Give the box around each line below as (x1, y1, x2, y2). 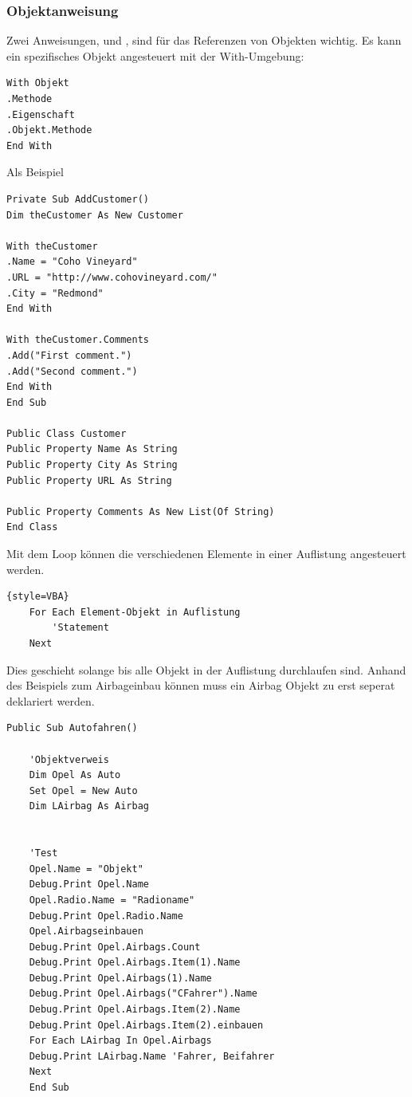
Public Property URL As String (6, 474, 172, 486)
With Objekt (6, 77, 69, 89)
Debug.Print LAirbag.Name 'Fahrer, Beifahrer (29, 1050, 275, 1062)
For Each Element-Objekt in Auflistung (29, 606, 241, 618)
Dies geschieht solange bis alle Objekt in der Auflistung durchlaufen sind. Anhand (6, 661, 406, 678)
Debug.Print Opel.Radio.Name (29, 910, 183, 922)
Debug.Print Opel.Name (29, 879, 149, 891)
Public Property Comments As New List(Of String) (6, 505, 275, 517)
